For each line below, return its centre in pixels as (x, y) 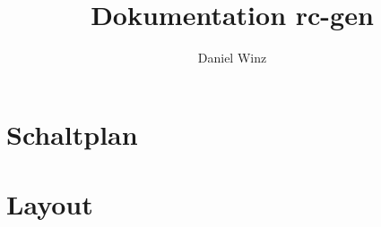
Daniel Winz (232, 58)
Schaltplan (72, 134)
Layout (50, 204)
